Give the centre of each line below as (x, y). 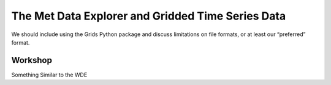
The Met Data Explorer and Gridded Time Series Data (149, 16)
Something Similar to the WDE (49, 75)
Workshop (32, 60)
